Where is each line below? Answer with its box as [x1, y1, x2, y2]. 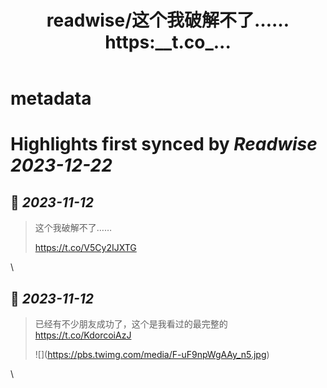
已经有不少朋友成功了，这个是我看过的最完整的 [34, 318, 228, 330]
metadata [10, 87, 92, 110]
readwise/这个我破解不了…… [46, 9, 290, 32]
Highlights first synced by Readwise [10, 133, 318, 156]
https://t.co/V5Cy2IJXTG [34, 242, 137, 254]
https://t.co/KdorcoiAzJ [34, 329, 132, 341]
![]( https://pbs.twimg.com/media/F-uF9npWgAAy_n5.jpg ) [34, 349, 270, 360]
